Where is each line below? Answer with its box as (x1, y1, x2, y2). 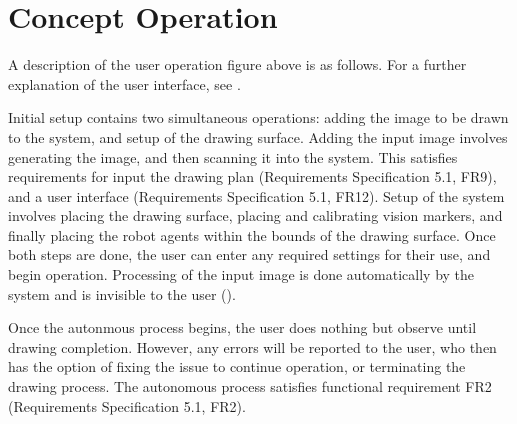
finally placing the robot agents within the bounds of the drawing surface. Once (8, 224, 496, 245)
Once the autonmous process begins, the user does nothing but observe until (8, 317, 477, 338)
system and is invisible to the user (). (8, 283, 236, 304)
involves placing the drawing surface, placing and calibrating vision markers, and (8, 205, 503, 226)
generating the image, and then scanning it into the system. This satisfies (8, 146, 458, 167)
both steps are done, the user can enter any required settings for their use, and (8, 244, 491, 265)
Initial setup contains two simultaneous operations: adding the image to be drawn (8, 107, 509, 128)
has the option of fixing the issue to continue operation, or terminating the (8, 356, 466, 377)
